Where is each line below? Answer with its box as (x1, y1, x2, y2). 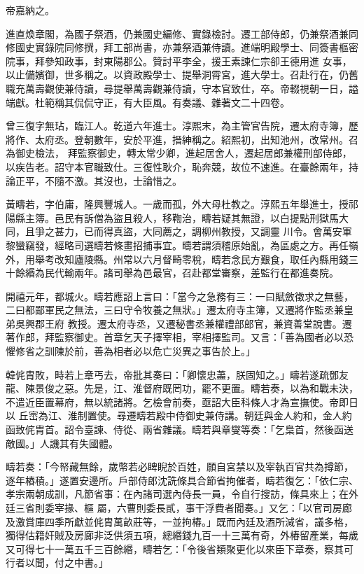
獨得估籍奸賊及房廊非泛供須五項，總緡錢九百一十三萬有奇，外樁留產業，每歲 (6, 528, 358, 542)
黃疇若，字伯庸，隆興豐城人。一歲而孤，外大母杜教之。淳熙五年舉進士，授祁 (6, 197, 358, 211)
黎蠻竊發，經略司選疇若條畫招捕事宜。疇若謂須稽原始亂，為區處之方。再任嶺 (6, 237, 358, 252)
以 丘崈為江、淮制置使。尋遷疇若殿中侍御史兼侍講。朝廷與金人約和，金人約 (6, 408, 352, 423)
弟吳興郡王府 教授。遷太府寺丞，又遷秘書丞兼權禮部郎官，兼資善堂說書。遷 (6, 316, 352, 330)
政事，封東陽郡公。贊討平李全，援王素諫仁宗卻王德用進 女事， (64, 53, 352, 68)
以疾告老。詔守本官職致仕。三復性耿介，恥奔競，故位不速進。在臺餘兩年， (6, 159, 349, 174)
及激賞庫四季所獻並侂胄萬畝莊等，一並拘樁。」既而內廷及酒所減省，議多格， (6, 514, 353, 528)
